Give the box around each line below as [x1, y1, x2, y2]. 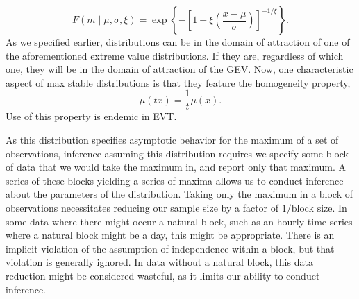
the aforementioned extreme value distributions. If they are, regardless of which [6, 48, 344, 62]
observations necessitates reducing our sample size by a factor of [6, 200, 279, 214]
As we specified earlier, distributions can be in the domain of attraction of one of [6, 35, 350, 49]
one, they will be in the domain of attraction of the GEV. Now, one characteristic [6, 62, 353, 76]
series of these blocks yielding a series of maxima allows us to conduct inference [6, 173, 344, 187]
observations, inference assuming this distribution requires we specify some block [6, 146, 349, 160]
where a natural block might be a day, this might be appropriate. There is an [6, 228, 335, 242]
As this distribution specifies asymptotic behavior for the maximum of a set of [6, 133, 339, 147]
